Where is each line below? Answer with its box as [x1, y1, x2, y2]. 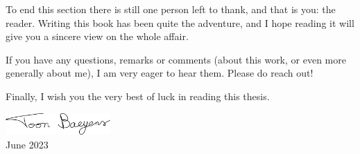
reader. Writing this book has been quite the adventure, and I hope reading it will [6, 15, 354, 30]
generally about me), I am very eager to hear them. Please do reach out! [6, 66, 314, 80]
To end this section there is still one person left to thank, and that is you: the [6, 2, 336, 16]
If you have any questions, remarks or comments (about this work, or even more [6, 52, 346, 66]
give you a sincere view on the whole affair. [6, 29, 189, 44]
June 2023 [6, 137, 49, 151]
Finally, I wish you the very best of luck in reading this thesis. [6, 88, 270, 103]
